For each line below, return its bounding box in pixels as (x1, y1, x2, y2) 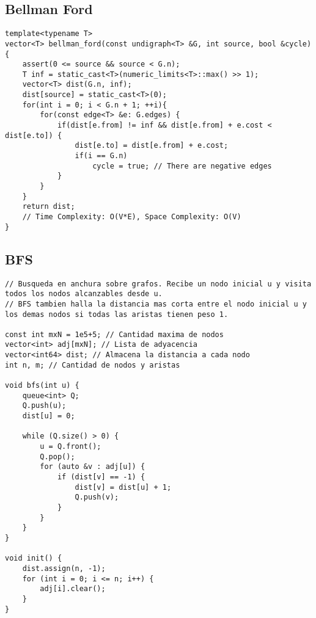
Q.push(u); (22, 401, 67, 410)
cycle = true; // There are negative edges (92, 161, 272, 170)
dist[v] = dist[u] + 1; (75, 482, 172, 492)
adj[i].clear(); (40, 584, 106, 594)
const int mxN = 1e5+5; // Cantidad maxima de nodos (5, 330, 224, 339)
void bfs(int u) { (5, 381, 79, 390)
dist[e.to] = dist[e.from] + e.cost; (75, 141, 229, 150)
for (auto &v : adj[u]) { (40, 462, 145, 471)
